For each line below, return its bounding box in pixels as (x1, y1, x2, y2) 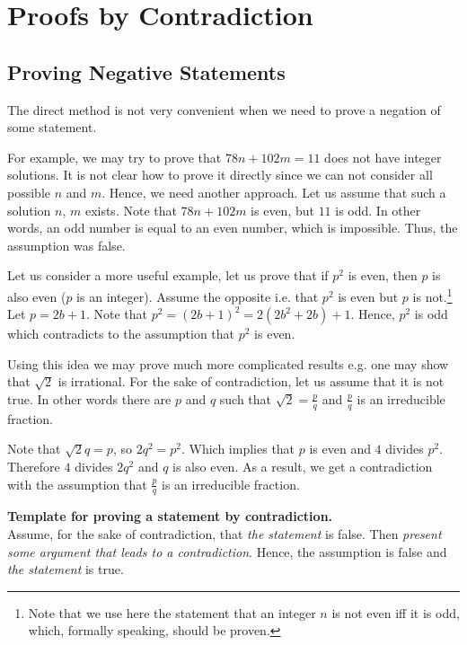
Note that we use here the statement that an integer (28, 603, 316, 622)
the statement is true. (7, 560, 124, 579)
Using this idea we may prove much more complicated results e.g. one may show (7, 354, 449, 373)
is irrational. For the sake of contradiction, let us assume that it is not (57, 372, 445, 391)
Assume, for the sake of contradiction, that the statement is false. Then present (7, 524, 442, 543)
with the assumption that (7, 474, 147, 493)
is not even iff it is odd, (331, 603, 460, 622)
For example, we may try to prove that (7, 147, 222, 166)
